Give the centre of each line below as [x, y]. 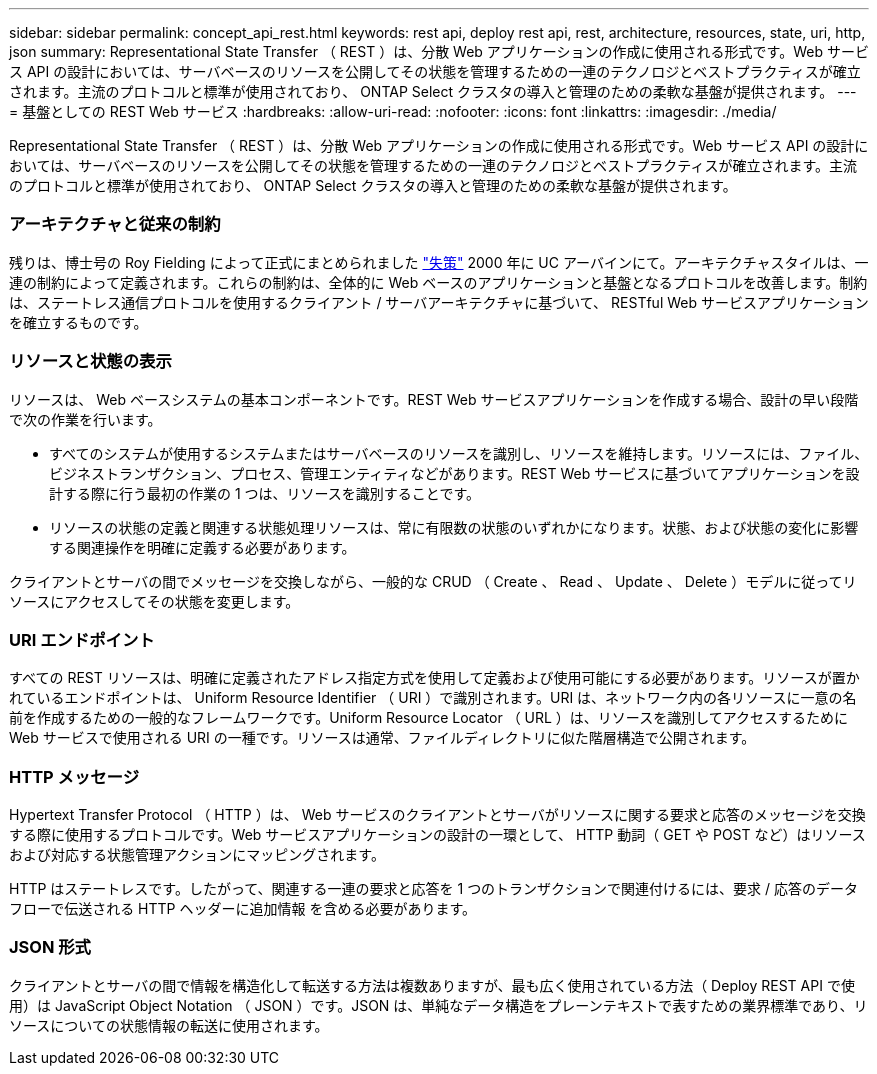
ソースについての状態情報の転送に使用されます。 [169, 1025]
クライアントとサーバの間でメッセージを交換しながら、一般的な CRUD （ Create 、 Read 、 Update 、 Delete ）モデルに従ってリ [433, 581]
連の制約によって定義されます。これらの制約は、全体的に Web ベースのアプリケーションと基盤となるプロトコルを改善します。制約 [438, 282]
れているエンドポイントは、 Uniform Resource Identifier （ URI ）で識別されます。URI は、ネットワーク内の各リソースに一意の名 [433, 698]
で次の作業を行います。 [85, 419]
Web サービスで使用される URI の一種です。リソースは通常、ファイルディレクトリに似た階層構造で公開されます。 [382, 738]
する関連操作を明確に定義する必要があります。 [202, 547]
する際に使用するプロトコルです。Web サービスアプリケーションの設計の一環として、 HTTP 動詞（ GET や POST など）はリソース [437, 834]
